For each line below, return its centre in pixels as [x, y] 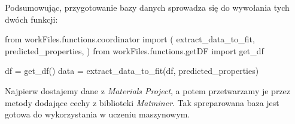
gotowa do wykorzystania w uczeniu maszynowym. [98, 114]
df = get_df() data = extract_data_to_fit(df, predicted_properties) [132, 71]
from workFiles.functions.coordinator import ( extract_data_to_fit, [130, 39]
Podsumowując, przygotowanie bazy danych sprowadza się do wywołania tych [147, 7]
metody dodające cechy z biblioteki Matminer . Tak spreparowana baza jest [142, 102]
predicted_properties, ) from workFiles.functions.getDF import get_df [134, 50]
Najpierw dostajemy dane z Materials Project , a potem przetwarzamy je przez [148, 90]
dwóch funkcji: [31, 19]
